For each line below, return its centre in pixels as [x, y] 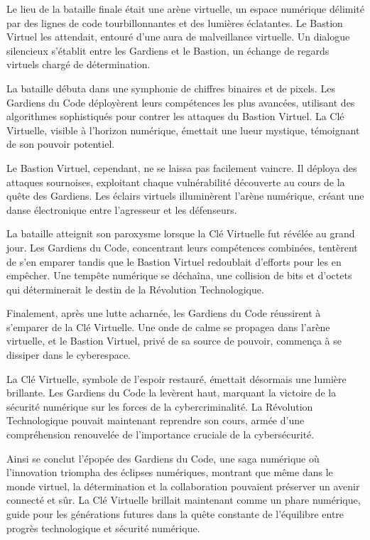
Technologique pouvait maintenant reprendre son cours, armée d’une [156, 420]
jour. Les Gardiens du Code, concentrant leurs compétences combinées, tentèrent [182, 247]
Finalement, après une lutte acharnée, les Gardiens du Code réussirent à [164, 313]
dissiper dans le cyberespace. [69, 355]
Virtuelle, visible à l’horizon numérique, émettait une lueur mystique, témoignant [183, 130]
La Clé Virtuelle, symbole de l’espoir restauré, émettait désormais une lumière [176, 378]
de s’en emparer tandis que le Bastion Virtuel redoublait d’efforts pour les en [174, 261]
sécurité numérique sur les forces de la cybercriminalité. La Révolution [160, 406]
